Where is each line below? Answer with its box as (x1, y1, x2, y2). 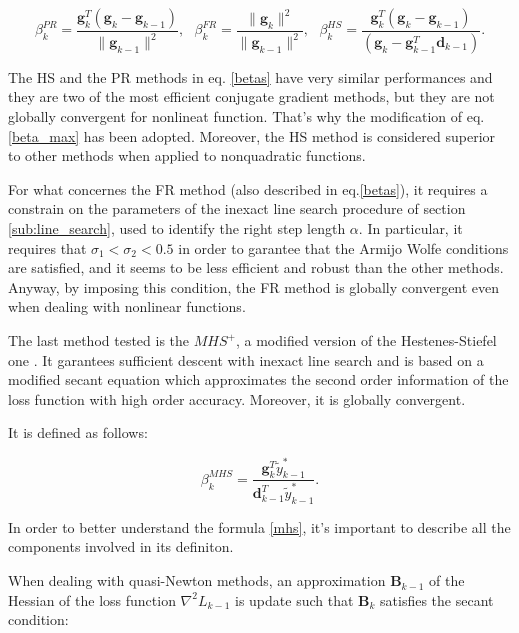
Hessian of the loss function (8, 589, 176, 610)
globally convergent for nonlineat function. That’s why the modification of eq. (8, 106, 485, 127)
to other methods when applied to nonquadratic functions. (8, 145, 366, 166)
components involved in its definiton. (8, 536, 234, 557)
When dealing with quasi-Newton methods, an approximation (8, 570, 386, 591)
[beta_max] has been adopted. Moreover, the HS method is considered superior (8, 125, 496, 146)
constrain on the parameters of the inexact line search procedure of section (8, 198, 466, 219)
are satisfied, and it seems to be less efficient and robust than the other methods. (8, 257, 504, 278)
